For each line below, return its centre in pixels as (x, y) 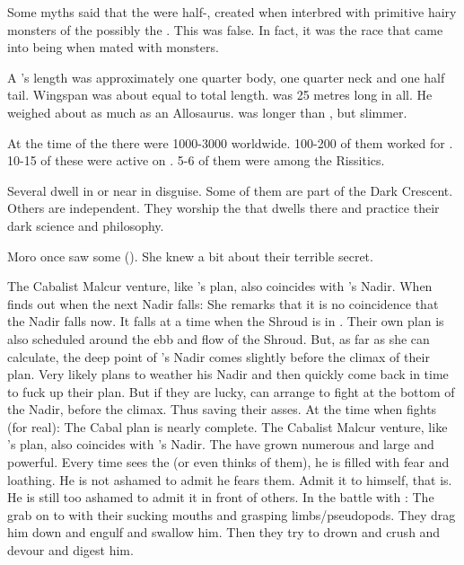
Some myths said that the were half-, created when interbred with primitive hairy (232, 12)
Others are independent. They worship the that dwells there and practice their (223, 208)
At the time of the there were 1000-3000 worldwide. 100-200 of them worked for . (230, 142)
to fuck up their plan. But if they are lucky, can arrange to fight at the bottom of (231, 391)
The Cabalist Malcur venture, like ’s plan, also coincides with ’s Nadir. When (220, 286)
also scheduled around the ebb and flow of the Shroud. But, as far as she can (219, 338)
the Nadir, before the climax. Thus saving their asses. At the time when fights (222, 409)
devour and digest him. (70, 550)
